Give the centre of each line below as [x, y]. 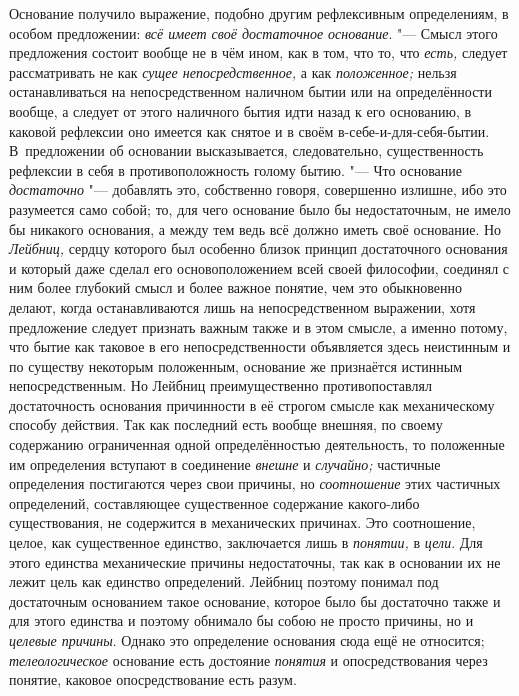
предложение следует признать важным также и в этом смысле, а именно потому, [258, 326]
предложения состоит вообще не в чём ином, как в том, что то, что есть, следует [258, 52]
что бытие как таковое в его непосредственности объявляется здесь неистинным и [260, 346]
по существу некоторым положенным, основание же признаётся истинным [236, 365]
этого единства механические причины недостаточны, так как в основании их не [255, 561]
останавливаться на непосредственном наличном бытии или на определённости [250, 91]
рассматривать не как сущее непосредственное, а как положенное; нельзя [233, 71]
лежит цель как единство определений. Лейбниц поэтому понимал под [224, 581]
